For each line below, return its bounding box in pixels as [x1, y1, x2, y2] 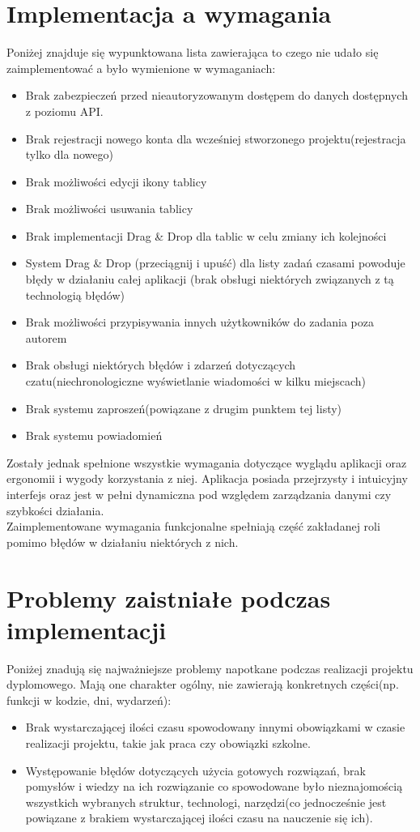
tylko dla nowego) [25, 146, 113, 163]
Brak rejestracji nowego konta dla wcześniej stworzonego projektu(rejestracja [25, 130, 406, 147]
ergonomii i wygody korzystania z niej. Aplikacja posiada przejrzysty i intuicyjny [6, 470, 408, 487]
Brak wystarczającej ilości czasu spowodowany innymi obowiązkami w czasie [25, 719, 405, 736]
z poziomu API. [25, 102, 104, 119]
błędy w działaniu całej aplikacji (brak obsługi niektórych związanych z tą [25, 271, 394, 288]
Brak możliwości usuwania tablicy [25, 200, 193, 217]
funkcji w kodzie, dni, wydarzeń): [6, 691, 172, 708]
